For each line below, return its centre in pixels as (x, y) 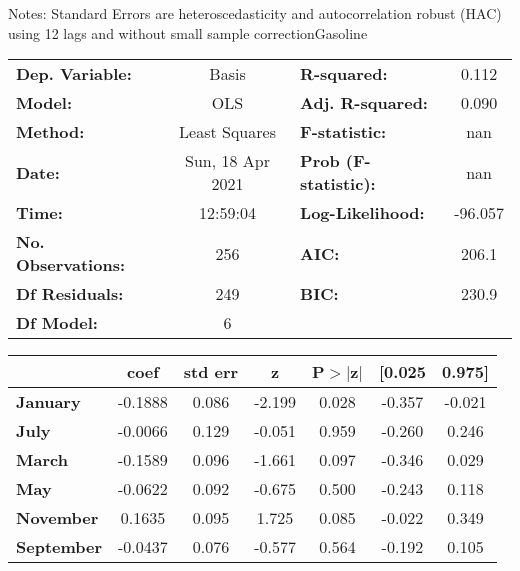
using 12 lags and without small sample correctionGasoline (188, 32)
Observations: (71, 265)
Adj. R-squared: (364, 103)
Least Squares (227, 132)
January (48, 402)
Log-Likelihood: (362, 213)
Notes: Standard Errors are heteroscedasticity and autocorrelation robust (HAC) (255, 13)
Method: (50, 132)
